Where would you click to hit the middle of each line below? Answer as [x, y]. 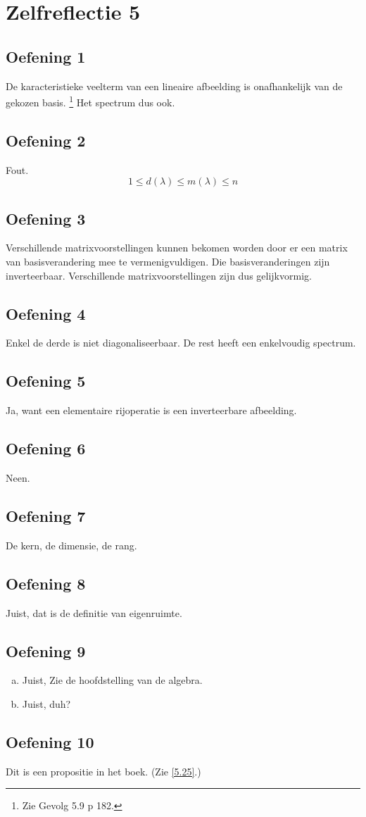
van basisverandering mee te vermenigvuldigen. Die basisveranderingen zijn [168, 262]
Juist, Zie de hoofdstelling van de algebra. [112, 680]
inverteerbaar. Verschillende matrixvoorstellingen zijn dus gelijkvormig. [159, 275]
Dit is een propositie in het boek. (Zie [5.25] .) [103, 771]
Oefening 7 [46, 515]
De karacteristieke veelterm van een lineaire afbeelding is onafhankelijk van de [174, 86]
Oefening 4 [46, 313]
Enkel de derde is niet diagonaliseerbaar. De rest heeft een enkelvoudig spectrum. [181, 343]
